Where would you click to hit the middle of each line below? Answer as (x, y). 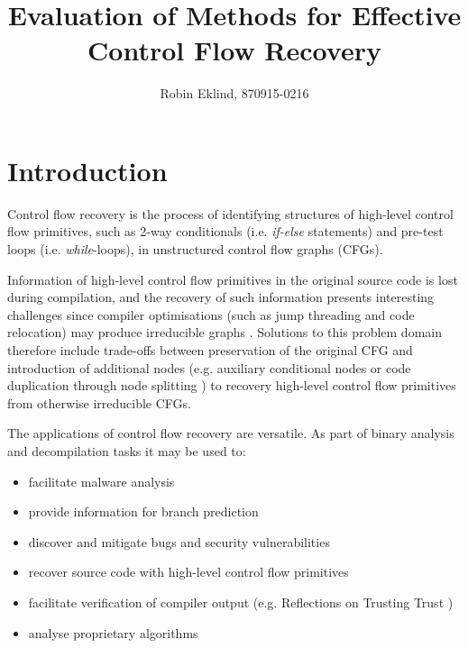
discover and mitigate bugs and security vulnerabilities (179, 541)
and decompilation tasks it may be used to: (127, 450)
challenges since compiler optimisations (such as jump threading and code (211, 314)
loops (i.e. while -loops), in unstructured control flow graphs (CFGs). (195, 249)
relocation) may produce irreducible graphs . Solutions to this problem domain (225, 332)
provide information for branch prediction (143, 511)
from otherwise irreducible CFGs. (99, 402)
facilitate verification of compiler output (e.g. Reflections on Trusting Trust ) (241, 602)
